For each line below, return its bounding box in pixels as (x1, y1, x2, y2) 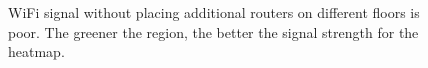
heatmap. (8, 41, 65, 62)
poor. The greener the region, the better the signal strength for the (8, 21, 419, 42)
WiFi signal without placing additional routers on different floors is (8, 2, 420, 22)
